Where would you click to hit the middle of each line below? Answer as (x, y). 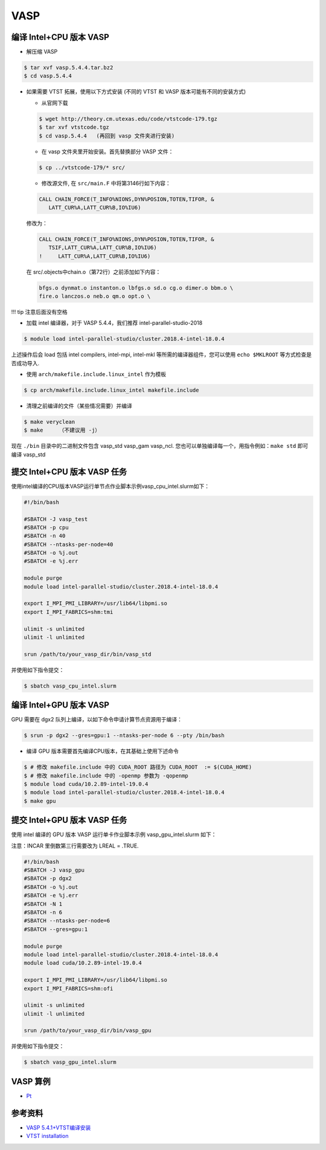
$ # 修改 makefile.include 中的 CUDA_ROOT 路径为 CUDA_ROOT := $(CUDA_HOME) (138, 767)
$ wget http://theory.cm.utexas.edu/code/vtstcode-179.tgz (128, 119)
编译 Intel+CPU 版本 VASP (60, 37)
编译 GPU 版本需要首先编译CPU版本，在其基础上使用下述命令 (103, 751)
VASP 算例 (31, 1081)
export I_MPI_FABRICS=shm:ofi (69, 988)
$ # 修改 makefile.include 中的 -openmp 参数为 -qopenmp (106, 775)
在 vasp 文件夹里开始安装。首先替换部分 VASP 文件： (107, 152)
